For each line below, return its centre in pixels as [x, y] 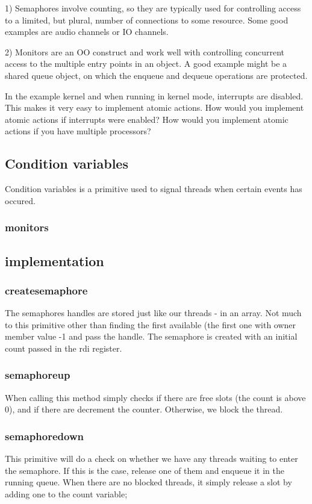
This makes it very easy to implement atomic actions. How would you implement [154, 107]
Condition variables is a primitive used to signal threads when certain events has [154, 189]
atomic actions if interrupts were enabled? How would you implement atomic [147, 119]
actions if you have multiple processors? [78, 131]
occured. [20, 200]
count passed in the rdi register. [64, 348]
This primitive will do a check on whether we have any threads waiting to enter [151, 459]
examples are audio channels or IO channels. [87, 32]
